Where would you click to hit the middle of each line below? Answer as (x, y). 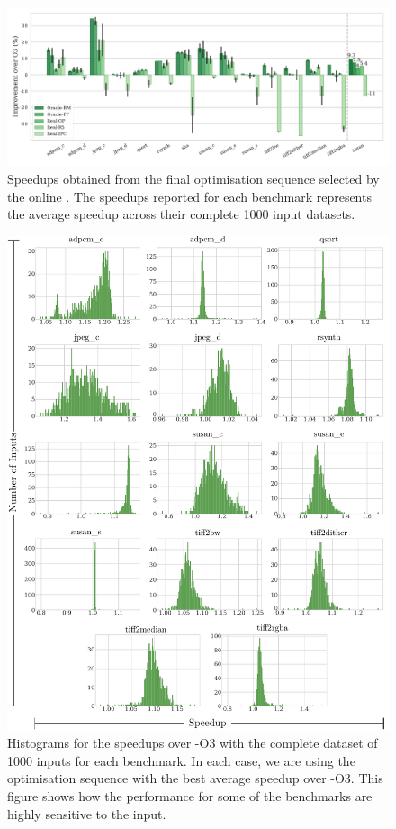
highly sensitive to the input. (87, 813)
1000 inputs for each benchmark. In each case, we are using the (181, 760)
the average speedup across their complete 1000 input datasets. (181, 214)
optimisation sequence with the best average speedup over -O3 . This (195, 778)
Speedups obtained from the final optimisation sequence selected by (193, 178)
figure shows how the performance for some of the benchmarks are (190, 796)
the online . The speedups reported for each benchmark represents (189, 196)
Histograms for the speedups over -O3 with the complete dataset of (193, 743)
